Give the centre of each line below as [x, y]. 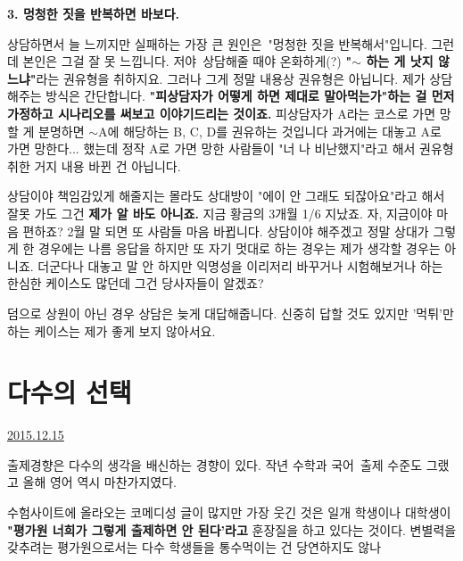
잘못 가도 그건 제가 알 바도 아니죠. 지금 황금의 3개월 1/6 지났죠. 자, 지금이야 [220, 213]
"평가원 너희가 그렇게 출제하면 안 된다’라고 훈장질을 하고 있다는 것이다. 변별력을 [232, 529]
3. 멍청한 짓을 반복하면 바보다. [93, 13]
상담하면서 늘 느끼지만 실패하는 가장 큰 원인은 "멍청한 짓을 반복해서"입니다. [217, 43]
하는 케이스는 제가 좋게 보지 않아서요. [112, 330]
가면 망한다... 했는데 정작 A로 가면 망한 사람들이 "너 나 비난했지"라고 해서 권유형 [231, 148]
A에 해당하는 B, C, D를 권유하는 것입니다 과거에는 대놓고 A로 [270, 131]
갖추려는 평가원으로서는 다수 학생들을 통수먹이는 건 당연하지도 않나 [194, 547]
